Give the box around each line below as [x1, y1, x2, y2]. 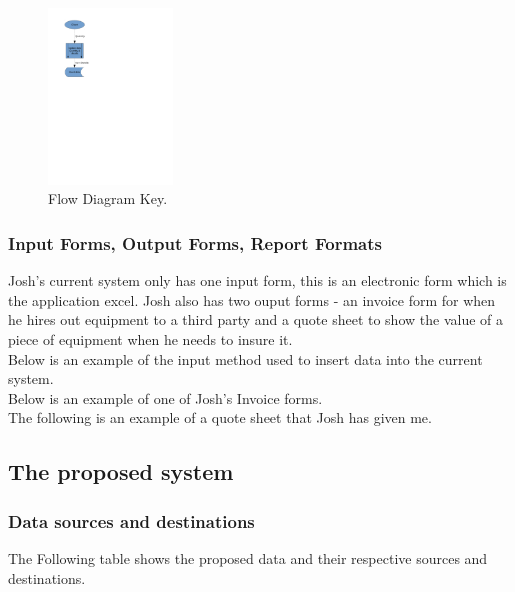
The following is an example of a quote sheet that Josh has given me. [8, 407, 432, 428]
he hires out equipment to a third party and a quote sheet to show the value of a [8, 309, 503, 330]
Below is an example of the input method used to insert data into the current [8, 348, 483, 369]
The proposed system [8, 456, 234, 487]
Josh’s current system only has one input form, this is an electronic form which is [8, 270, 507, 291]
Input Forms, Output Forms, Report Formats [8, 230, 382, 255]
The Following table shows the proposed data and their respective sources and [8, 548, 488, 569]
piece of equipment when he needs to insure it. [8, 329, 293, 350]
